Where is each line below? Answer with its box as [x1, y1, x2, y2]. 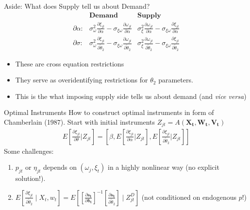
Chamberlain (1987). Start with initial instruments [4, 117, 155, 127]
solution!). [15, 173, 46, 183]
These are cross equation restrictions [15, 58, 124, 68]
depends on [43, 162, 77, 172]
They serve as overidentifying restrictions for [15, 75, 148, 85]
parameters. [158, 75, 193, 85]
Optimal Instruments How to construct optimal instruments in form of [4, 107, 214, 117]
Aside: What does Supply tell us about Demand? [4, 1, 150, 11]
